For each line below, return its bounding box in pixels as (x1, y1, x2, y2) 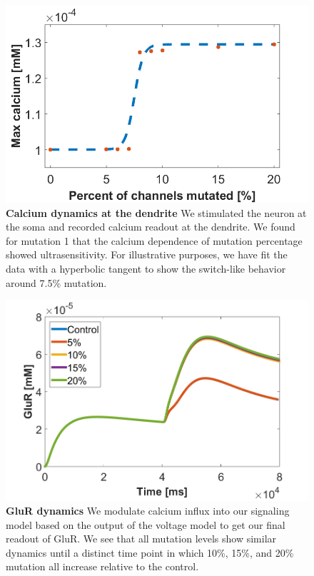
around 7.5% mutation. (6, 275, 107, 290)
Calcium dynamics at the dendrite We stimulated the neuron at (6, 205, 307, 220)
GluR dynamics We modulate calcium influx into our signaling (6, 503, 290, 518)
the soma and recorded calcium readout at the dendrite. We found (6, 219, 295, 234)
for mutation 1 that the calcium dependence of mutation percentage (6, 233, 303, 248)
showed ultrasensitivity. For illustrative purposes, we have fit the (6, 247, 288, 262)
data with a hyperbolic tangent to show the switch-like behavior (6, 261, 286, 276)
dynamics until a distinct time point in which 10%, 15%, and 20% (6, 545, 294, 560)
